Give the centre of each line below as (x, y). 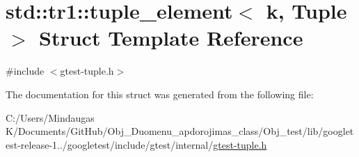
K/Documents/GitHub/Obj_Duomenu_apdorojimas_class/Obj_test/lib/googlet (180, 131)
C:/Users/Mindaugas (50, 117)
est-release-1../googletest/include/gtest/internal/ (110, 144)
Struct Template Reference (171, 38)
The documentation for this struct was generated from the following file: (160, 94)
